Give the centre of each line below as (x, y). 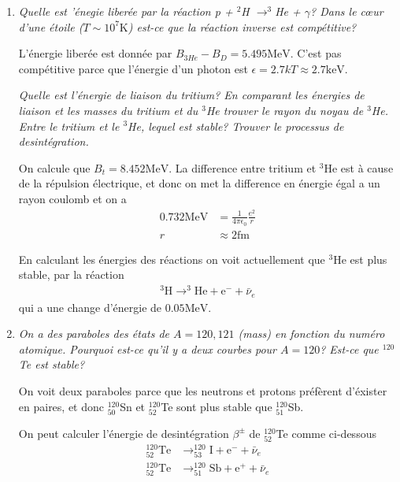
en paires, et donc (61, 406)
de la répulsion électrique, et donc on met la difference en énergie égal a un (199, 183)
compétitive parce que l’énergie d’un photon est (133, 68)
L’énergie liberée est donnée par (95, 53)
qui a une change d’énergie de (90, 307)
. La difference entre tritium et (243, 167)
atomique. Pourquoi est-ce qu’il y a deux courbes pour (147, 349)
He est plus (360, 259)
